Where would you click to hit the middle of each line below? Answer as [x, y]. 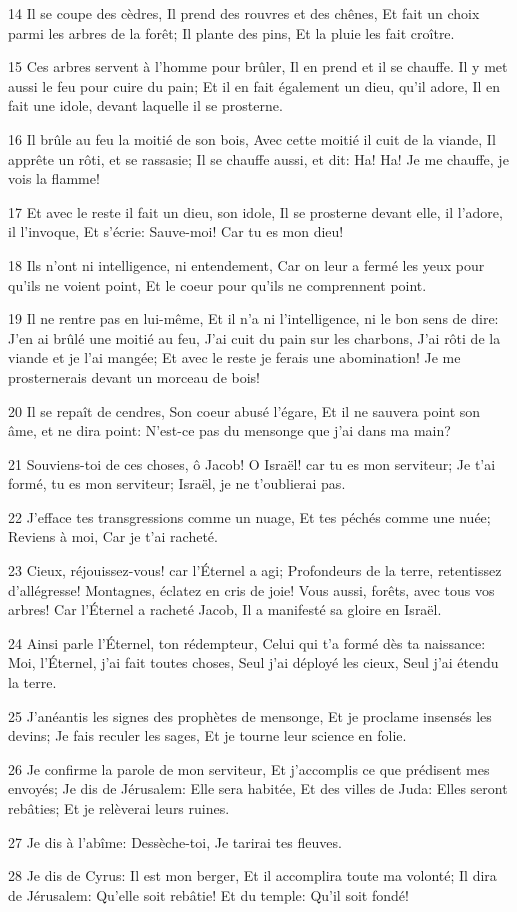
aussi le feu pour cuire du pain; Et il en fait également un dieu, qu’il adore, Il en [254, 85]
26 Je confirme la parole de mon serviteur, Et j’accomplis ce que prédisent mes [249, 768]
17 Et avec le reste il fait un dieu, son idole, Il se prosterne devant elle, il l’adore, [255, 211]
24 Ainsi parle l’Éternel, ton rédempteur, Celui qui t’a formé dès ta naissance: [247, 642]
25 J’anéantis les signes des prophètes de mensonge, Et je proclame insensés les [250, 715]
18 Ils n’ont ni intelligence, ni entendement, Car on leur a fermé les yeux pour [246, 264]
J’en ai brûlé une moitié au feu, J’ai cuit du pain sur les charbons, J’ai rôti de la [254, 337]
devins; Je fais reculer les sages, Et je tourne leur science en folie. [207, 735]
